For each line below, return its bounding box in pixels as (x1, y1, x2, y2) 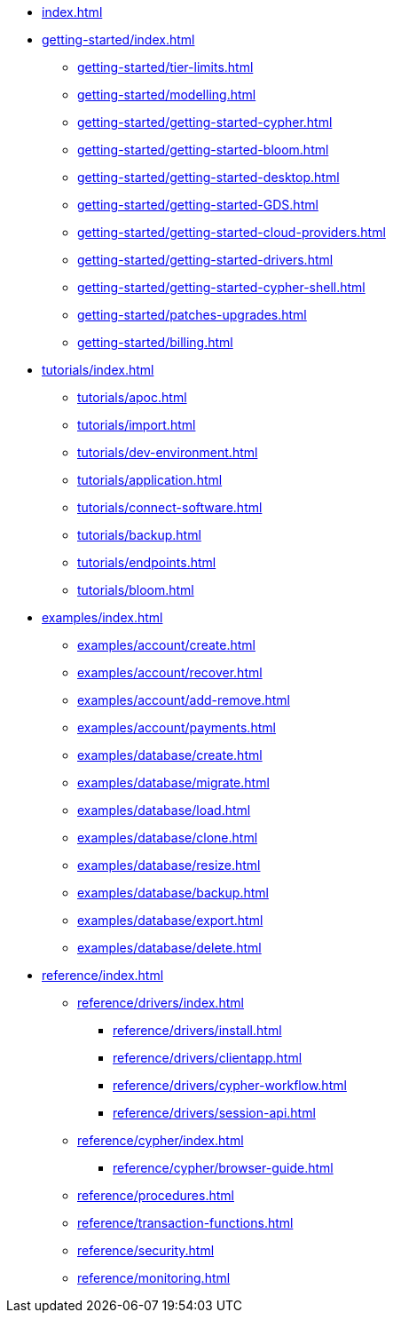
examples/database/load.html (77, 802, 251, 818)
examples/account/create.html (77, 637, 255, 652)
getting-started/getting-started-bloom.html (77, 142, 329, 157)
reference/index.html (42, 968, 164, 983)
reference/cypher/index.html (77, 1133, 244, 1148)
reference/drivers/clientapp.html (113, 1050, 303, 1065)
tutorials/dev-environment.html (77, 445, 258, 460)
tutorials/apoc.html (77, 390, 187, 405)
